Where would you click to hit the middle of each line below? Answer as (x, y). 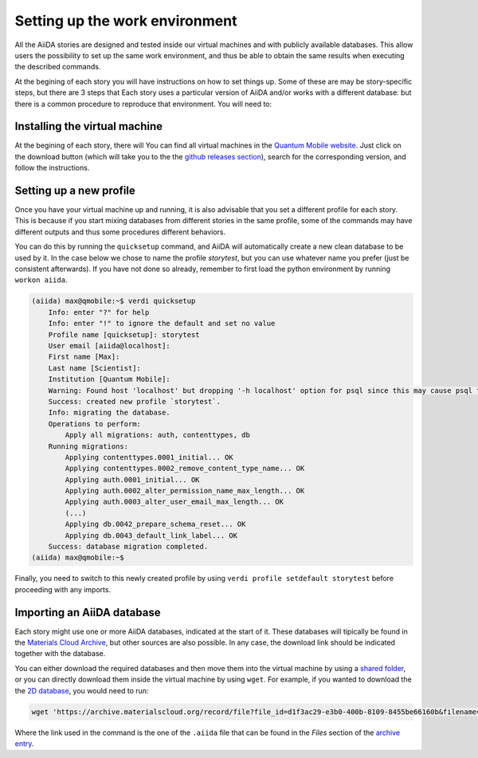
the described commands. (58, 67)
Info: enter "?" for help (99, 312)
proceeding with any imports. (63, 589)
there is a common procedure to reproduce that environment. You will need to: (143, 104)
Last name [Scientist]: (94, 368)
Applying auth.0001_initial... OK (132, 479)
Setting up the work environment (126, 21)
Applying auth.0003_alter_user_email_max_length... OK (174, 502)
